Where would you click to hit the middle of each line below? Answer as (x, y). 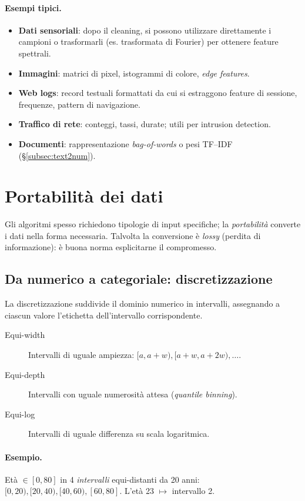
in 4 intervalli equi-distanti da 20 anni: (130, 479)
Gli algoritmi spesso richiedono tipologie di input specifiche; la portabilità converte (153, 224)
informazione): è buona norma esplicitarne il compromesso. (111, 247)
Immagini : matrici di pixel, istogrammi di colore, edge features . (134, 73)
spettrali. (35, 53)
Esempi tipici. (33, 7)
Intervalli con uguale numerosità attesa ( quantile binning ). (133, 394)
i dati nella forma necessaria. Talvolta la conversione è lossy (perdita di (133, 235)
